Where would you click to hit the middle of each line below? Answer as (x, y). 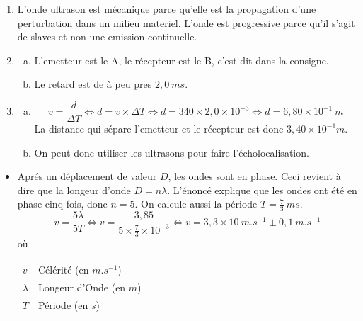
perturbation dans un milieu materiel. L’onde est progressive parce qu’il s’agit (186, 22)
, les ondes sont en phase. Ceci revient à (254, 176)
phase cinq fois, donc (62, 204)
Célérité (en (63, 269)
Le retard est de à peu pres (93, 84)
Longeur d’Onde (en (82, 287)
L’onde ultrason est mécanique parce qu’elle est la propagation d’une (167, 9)
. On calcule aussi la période (196, 204)
